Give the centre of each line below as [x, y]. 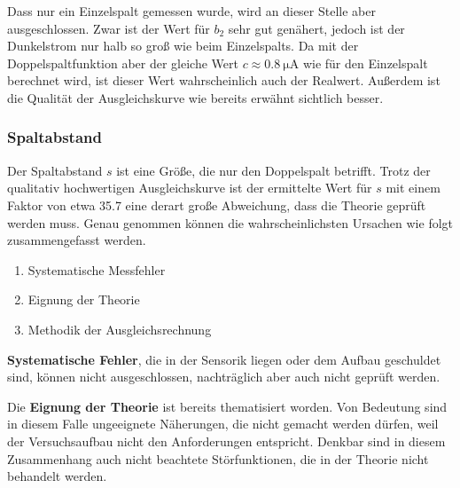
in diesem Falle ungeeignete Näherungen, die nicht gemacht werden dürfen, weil [223, 424]
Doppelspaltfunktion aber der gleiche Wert [123, 63]
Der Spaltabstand [55, 170]
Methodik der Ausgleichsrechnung [120, 329]
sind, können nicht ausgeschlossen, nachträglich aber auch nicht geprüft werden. [224, 377]
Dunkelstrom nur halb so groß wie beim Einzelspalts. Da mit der [183, 46]
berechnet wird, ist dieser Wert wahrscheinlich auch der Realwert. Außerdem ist [224, 80]
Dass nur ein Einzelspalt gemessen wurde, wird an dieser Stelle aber [191, 11]
